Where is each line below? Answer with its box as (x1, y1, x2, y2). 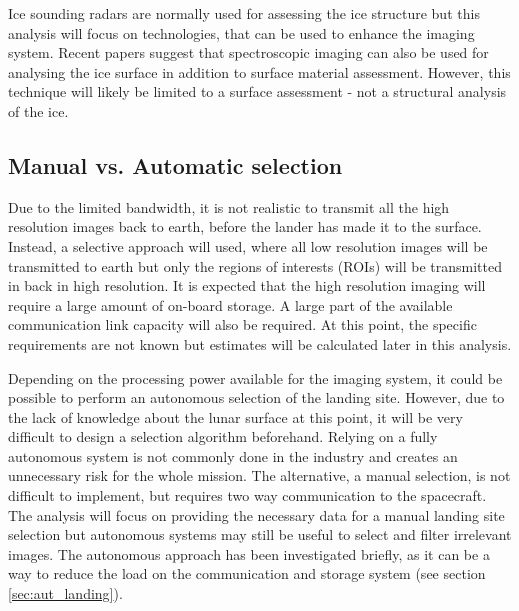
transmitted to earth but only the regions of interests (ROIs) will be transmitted (8, 255, 502, 276)
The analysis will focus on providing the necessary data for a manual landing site (8, 504, 505, 525)
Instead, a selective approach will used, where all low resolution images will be (8, 235, 488, 256)
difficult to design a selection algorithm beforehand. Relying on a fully (8, 426, 438, 447)
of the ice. (8, 100, 69, 121)
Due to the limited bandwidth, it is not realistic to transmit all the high (8, 196, 450, 217)
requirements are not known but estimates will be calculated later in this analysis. (8, 333, 512, 354)
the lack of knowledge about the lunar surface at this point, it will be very (8, 406, 463, 427)
